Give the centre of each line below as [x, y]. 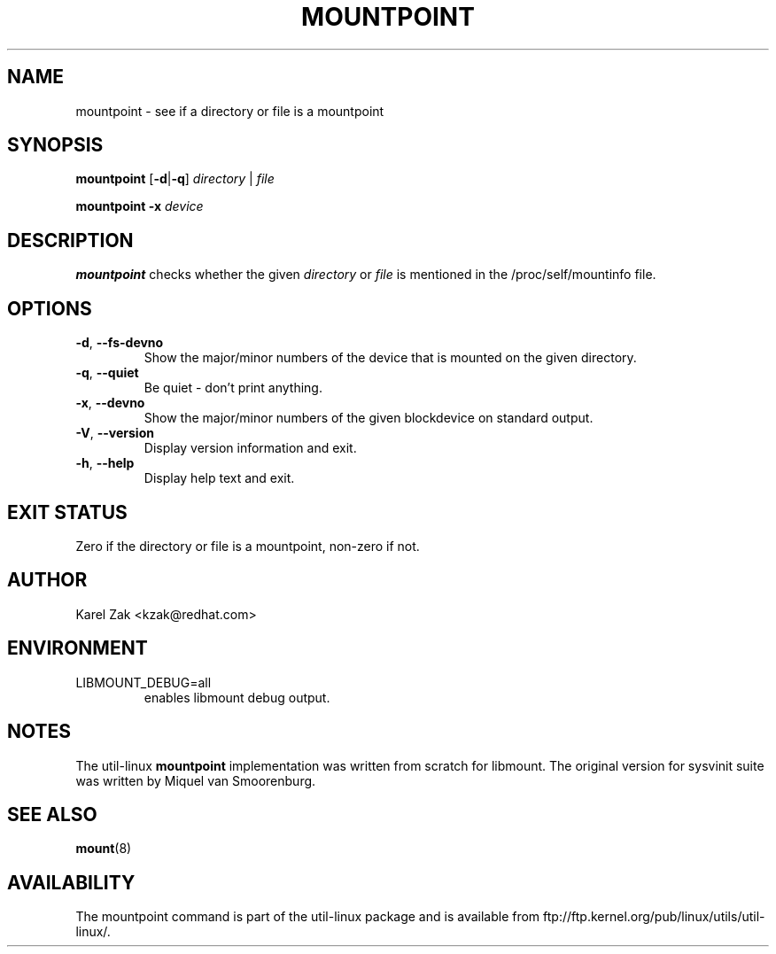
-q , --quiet [107, 373]
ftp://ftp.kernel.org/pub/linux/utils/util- [654, 917]
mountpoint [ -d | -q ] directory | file [175, 179]
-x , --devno [110, 403]
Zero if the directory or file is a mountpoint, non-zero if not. [248, 546]
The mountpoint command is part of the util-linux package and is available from [308, 917]
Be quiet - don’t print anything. [233, 388]
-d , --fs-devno [120, 343]
